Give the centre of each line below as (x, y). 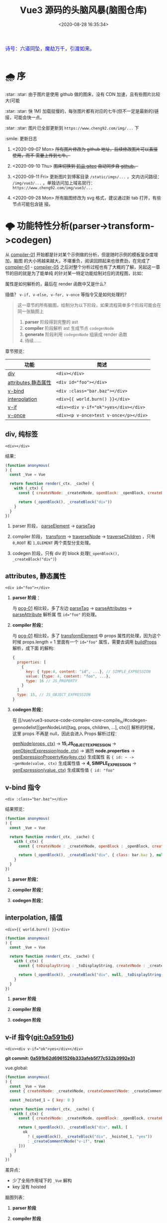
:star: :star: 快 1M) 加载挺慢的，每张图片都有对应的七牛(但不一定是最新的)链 (82, 111)
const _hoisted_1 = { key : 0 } (42, 1100)
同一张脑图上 (30, 311)
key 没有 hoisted (29, 1187)
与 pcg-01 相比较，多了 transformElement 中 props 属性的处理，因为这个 (87, 636)
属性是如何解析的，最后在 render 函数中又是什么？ (57, 284)
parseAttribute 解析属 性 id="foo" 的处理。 (56, 615)
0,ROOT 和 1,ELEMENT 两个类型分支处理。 (53, 543)
